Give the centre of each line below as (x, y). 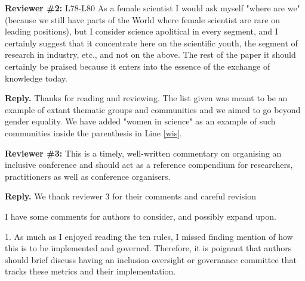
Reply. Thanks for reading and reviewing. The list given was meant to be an (146, 98)
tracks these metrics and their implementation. (90, 271)
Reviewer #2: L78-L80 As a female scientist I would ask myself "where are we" (152, 8)
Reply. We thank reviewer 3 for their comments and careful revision (130, 196)
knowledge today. (36, 78)
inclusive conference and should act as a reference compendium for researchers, (149, 165)
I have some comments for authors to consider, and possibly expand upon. (141, 216)
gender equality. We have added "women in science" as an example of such (140, 121)
